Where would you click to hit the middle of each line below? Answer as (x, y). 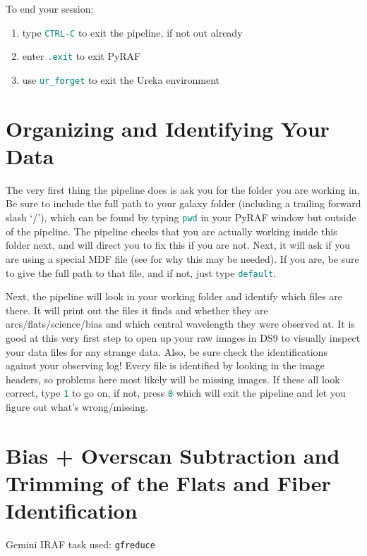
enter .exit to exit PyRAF (82, 56)
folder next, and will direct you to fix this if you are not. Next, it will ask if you (178, 245)
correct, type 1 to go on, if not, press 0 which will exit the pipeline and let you (176, 393)
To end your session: (50, 8)
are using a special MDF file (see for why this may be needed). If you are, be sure (182, 258)
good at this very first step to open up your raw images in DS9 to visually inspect (183, 337)
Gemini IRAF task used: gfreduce (80, 544)
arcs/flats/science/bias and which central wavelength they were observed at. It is (180, 324)
